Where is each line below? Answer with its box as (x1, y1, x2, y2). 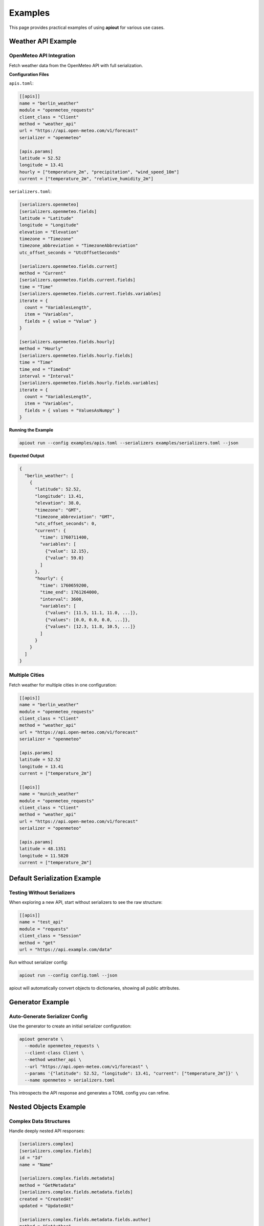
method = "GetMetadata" (19, 1182, 77, 1188)
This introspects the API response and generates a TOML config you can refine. (9, 1090, 170, 1096)
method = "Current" (19, 270, 66, 276)
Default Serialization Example (9, 874, 101, 882)
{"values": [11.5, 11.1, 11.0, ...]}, (44, 610, 138, 615)
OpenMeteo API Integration (9, 52, 75, 59)
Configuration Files (9, 72, 49, 77)
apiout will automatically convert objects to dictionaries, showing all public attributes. (9, 985, 180, 991)
